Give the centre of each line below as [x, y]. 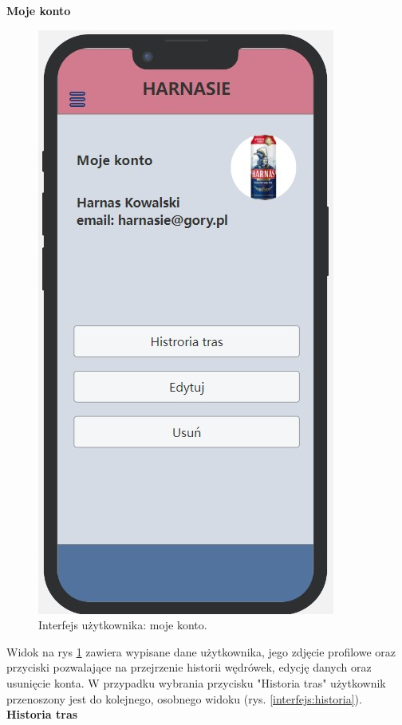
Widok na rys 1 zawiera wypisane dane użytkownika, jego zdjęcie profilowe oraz [201, 651]
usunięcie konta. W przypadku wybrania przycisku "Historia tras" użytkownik [196, 682]
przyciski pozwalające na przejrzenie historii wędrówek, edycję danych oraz [189, 667]
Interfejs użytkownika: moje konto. [123, 625]
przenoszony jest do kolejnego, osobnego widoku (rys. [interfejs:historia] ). [184, 698]
